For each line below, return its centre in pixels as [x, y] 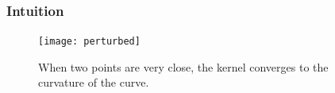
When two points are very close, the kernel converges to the [183, 66]
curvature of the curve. [94, 82]
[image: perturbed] [89, 42]
